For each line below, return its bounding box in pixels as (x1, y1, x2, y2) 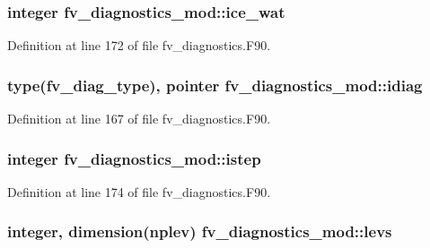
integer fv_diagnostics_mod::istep (7, 147, 261, 169)
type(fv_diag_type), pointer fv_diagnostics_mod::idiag (7, 73, 423, 96)
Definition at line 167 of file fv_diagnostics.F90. (7, 109, 271, 128)
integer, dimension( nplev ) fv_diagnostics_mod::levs (7, 220, 392, 243)
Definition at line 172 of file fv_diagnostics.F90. (7, 36, 271, 55)
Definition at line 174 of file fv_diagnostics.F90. (7, 182, 271, 201)
